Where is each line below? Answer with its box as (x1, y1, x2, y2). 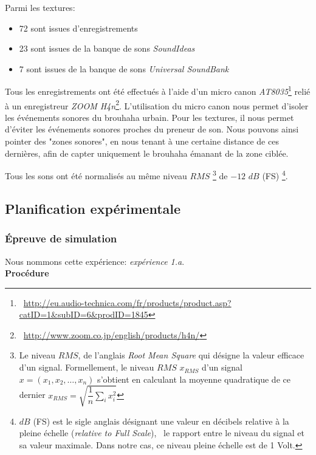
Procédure (5, 267, 49, 279)
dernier (19, 388, 46, 401)
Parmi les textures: (5, 1, 75, 13)
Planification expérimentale (5, 199, 181, 217)
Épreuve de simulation (5, 231, 117, 246)
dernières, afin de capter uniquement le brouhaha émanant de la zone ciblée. (5, 146, 289, 159)
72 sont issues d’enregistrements (19, 21, 138, 34)
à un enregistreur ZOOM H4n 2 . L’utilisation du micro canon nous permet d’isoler (5, 97, 309, 112)
